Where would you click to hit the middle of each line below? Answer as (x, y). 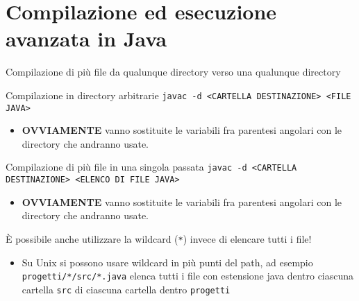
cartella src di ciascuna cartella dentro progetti (126, 289)
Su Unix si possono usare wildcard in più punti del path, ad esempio (167, 262)
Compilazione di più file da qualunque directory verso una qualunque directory (173, 72)
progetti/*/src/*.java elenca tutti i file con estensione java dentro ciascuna (188, 276)
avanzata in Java (86, 38)
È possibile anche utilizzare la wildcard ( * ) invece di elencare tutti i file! (159, 238)
